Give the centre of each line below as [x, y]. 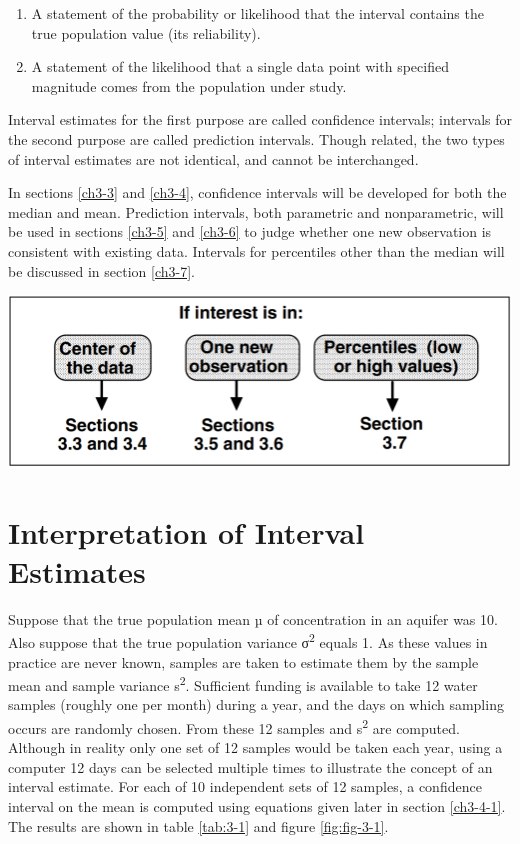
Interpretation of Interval [186, 531]
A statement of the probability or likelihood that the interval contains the [257, 13]
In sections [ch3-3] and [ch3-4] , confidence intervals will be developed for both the [257, 192]
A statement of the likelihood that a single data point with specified [240, 66]
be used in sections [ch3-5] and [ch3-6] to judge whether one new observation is [250, 231]
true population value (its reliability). [146, 32]
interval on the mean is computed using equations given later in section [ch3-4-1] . [257, 805]
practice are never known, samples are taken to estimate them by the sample [243, 661]
